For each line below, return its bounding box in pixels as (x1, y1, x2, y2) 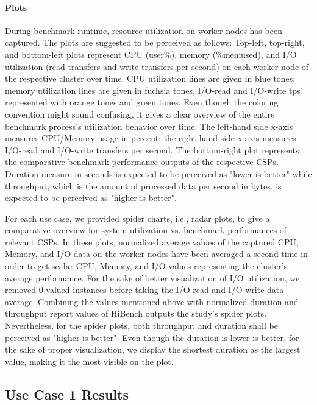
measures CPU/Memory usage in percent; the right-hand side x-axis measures (5, 132, 296, 144)
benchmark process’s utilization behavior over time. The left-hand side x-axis (5, 119, 293, 132)
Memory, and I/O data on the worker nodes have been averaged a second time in (5, 247, 308, 260)
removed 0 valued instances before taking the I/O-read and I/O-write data (5, 283, 284, 296)
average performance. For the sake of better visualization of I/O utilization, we (5, 271, 300, 284)
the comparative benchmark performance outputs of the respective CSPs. (5, 155, 279, 168)
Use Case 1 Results (5, 384, 129, 403)
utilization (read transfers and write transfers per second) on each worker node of (5, 60, 309, 72)
